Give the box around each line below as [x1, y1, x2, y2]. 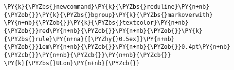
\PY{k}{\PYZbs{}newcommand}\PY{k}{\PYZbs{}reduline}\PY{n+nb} [4, 3, 210, 10]
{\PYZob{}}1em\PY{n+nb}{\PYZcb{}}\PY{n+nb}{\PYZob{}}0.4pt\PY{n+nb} [4, 43, 231, 51]
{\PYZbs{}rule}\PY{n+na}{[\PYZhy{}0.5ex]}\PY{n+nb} [4, 35, 175, 42]
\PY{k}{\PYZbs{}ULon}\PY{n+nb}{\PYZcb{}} [4, 59, 140, 67]
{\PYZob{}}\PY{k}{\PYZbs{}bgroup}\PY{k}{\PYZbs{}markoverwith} [4, 11, 213, 18]
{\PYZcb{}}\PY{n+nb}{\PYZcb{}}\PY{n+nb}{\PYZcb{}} [4, 51, 171, 58]
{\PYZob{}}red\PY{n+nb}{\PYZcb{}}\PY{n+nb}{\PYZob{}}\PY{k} [4, 27, 203, 34]
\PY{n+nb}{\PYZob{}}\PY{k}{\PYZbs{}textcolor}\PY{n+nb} [4, 19, 189, 27]
